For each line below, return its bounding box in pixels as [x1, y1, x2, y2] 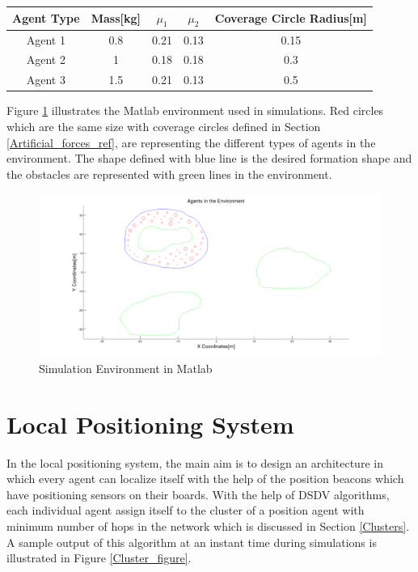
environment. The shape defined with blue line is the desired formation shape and [6, 150, 412, 167]
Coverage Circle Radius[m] [214, 10, 367, 27]
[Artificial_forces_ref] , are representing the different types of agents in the [6, 133, 376, 150]
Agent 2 [26, 51, 65, 68]
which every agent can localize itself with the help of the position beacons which [6, 470, 404, 487]
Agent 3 [26, 71, 65, 88]
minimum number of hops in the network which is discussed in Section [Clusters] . [6, 518, 410, 535]
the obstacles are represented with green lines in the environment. [6, 165, 332, 182]
